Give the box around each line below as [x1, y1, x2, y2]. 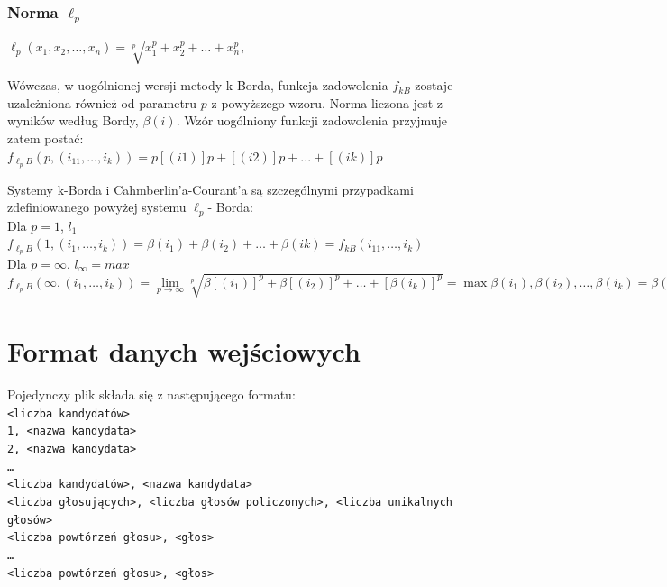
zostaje [415, 76, 453, 95]
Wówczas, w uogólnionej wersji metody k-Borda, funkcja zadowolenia [7, 76, 388, 95]
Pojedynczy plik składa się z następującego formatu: [7, 385, 296, 403]
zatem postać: [7, 129, 84, 148]
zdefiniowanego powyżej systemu [7, 197, 187, 216]
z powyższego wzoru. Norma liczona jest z [211, 93, 443, 112]
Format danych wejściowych [7, 333, 361, 370]
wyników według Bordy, [7, 111, 139, 130]
